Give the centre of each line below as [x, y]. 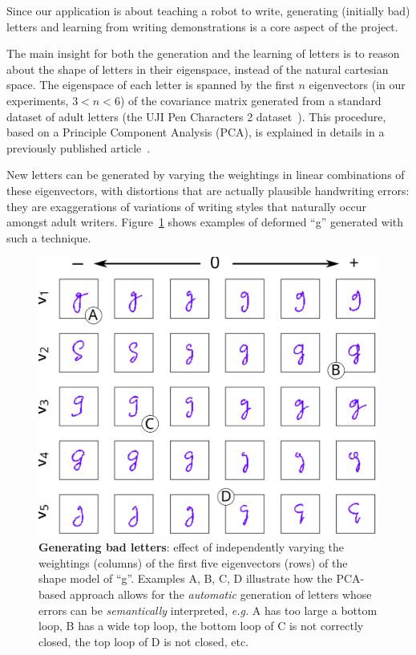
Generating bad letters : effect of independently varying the [192, 547]
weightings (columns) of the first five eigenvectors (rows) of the [193, 562]
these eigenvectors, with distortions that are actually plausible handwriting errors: [208, 190]
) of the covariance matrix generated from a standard [250, 100]
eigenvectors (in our [357, 85]
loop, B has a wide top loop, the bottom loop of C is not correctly [201, 626]
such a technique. [49, 237]
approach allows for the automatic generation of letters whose [220, 594]
